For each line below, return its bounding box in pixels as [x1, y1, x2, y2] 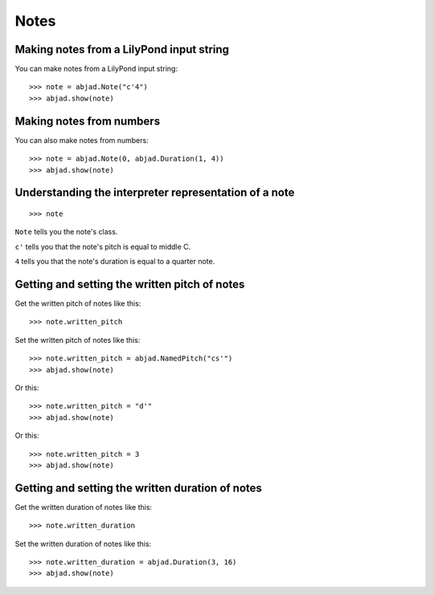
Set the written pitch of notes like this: [14, 335, 141, 344]
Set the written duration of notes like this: [14, 539, 152, 548]
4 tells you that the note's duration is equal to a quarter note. [14, 257, 215, 267]
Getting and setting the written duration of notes [14, 481, 263, 495]
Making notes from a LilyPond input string [14, 43, 229, 56]
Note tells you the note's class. [14, 227, 118, 237]
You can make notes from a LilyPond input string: [14, 64, 178, 74]
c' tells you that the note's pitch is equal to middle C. [14, 242, 191, 251]
